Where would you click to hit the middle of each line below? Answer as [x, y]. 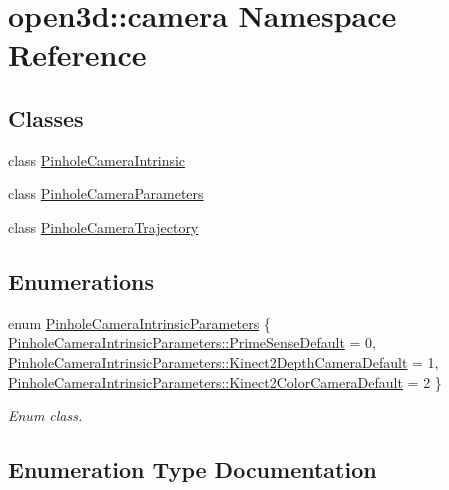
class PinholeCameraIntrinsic [97, 159]
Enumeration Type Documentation [192, 469]
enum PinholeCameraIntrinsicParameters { [139, 322]
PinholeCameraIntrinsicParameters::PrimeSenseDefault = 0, [192, 342]
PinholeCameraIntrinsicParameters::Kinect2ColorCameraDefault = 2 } [225, 381]
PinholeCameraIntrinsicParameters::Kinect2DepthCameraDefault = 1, [223, 361]
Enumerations [81, 280]
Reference [77, 54]
